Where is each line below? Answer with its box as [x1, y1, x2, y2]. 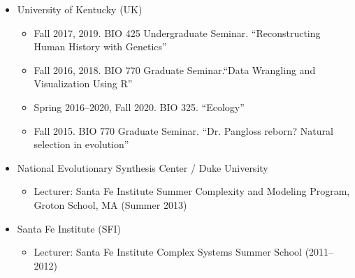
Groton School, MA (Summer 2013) [34, 197, 187, 212]
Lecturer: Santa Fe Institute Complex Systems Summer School [34, 244, 302, 259]
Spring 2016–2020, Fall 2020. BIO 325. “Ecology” [34, 99, 245, 114]
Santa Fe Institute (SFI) [17, 221, 122, 235]
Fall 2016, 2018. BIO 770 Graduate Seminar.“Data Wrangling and [34, 62, 316, 77]
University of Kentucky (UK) [17, 2, 143, 16]
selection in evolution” [34, 137, 129, 152]
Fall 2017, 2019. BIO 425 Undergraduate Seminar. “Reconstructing [34, 25, 321, 40]
